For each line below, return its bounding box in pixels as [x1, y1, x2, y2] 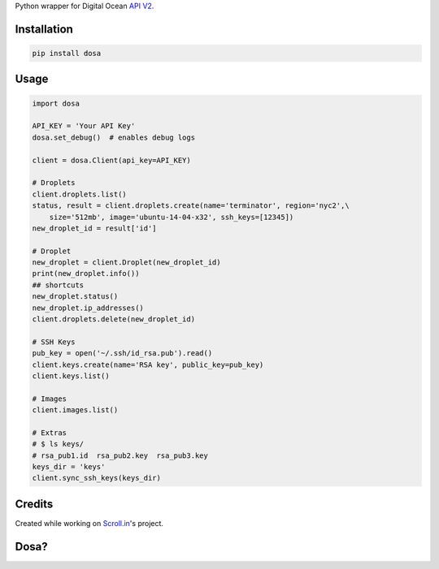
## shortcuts [32, 280, 85, 290]
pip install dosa [32, 49, 102, 58]
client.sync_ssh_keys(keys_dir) [32, 473, 162, 483]
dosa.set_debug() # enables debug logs [32, 132, 195, 142]
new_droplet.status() [32, 292, 119, 301]
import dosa [32, 98, 80, 108]
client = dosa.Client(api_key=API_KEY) [32, 155, 191, 165]
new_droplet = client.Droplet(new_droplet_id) [32, 258, 221, 267]
